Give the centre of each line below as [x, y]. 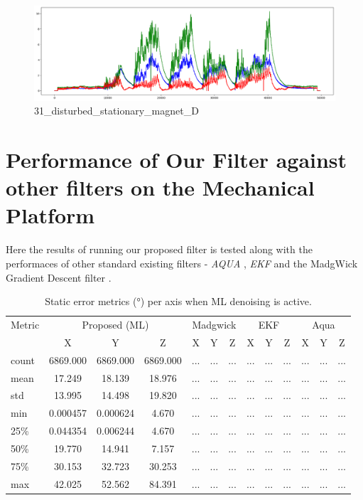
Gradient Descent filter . [59, 277]
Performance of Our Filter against [177, 160]
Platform [50, 215]
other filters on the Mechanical [160, 187]
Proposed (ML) [115, 325]
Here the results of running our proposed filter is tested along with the [159, 249]
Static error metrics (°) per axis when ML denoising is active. [178, 301]
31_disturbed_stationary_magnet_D [117, 111]
